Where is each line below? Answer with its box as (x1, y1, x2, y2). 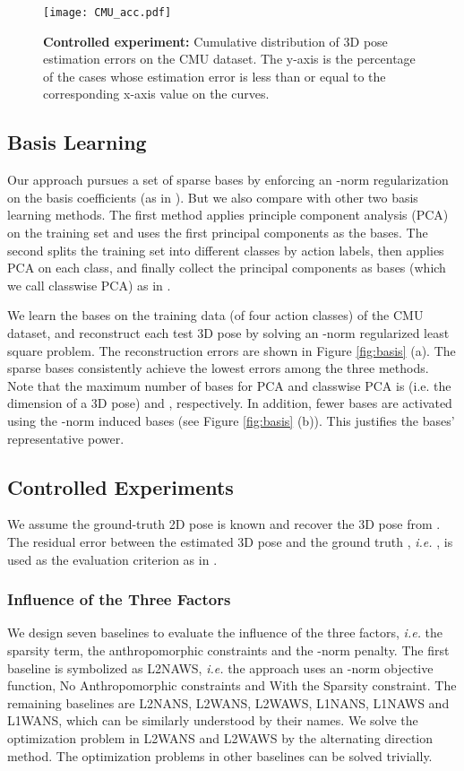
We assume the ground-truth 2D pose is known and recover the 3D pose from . (7, 515, 441, 533)
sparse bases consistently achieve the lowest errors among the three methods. (7, 359, 429, 377)
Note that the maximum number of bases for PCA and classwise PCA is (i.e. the (7, 376, 451, 394)
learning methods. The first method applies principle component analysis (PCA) (7, 205, 449, 224)
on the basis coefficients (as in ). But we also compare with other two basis (7, 187, 418, 206)
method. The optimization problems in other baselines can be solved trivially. (7, 746, 433, 765)
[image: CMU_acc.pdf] (43, 6, 172, 19)
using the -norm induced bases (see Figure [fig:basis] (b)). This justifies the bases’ (7, 411, 455, 429)
